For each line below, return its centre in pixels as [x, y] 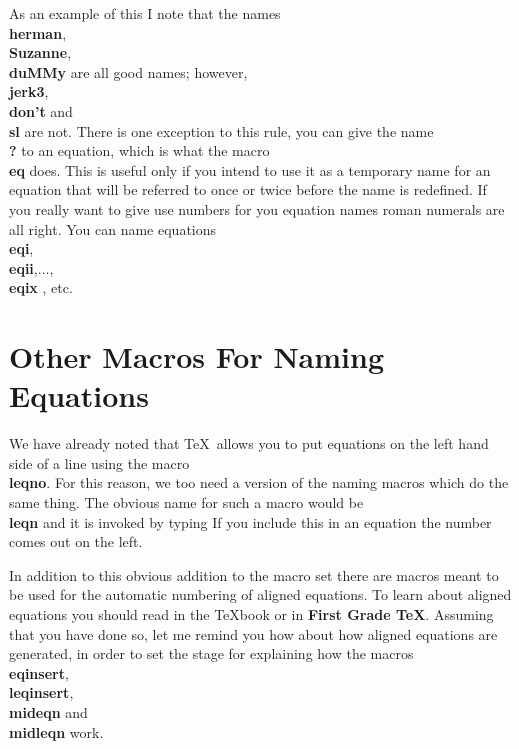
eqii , [23, 267]
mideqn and [48, 711]
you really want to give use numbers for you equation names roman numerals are [257, 208]
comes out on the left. [76, 541]
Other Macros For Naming [196, 356]
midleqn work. [56, 731]
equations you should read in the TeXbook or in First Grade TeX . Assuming [251, 613]
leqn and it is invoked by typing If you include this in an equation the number [250, 521]
